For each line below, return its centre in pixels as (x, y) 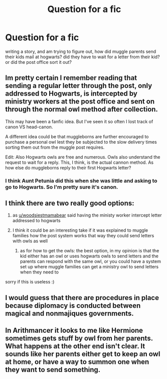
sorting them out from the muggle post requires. (55, 147)
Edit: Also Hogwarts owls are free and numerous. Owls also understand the (83, 157)
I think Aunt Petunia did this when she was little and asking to (81, 180)
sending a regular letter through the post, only (79, 86)
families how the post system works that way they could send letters (83, 236)
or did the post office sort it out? (38, 62)
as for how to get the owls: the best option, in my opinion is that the (90, 251)
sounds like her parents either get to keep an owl (83, 354)
